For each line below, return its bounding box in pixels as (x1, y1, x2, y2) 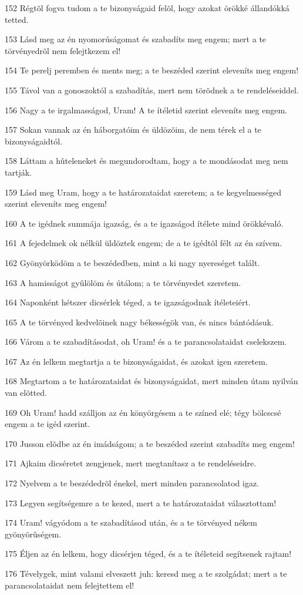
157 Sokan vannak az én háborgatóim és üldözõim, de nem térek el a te (5, 123, 261, 136)
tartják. (5, 166, 32, 178)
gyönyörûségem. (5, 527, 62, 540)
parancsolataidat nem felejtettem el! (5, 579, 134, 591)
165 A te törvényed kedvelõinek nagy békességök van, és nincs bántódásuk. (5, 315, 274, 328)
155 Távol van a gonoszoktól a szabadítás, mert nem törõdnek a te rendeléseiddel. (5, 83, 299, 96)
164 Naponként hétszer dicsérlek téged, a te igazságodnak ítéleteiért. (5, 296, 251, 308)
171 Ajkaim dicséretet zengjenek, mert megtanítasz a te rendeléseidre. (5, 457, 257, 469)
